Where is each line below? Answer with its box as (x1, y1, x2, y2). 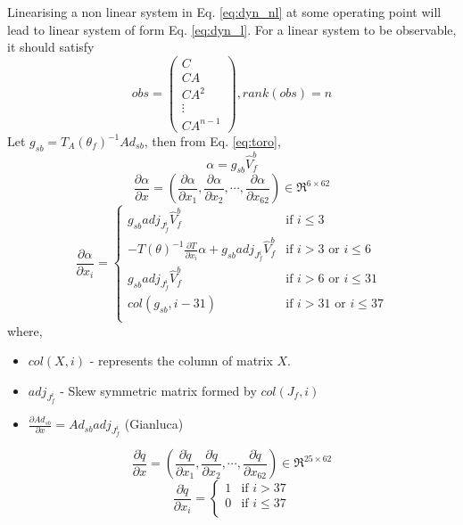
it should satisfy (7, 37, 95, 56)
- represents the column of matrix (89, 351, 273, 370)
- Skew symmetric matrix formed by (60, 381, 257, 399)
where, (7, 321, 43, 340)
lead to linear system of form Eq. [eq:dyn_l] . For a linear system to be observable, (7, 20, 457, 38)
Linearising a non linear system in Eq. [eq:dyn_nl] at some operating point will (7, 3, 442, 21)
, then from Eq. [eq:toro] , (144, 132, 281, 150)
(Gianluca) (124, 414, 184, 433)
